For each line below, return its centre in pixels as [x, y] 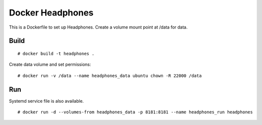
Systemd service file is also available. [46, 101]
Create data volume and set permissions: [50, 64]
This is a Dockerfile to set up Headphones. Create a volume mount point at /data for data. [98, 27]
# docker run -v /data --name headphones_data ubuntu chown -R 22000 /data [110, 76]
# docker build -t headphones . [56, 54]
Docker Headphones [51, 13]
